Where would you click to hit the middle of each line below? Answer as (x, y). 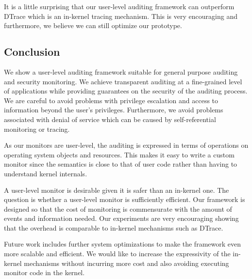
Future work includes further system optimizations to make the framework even (122, 244)
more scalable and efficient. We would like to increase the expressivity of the (117, 254)
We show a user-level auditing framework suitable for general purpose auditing (121, 71)
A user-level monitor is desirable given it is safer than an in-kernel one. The (117, 190)
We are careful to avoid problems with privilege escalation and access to (111, 100)
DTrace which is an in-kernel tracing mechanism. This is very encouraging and (121, 16)
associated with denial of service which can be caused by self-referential (110, 119)
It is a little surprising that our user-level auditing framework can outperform (119, 6)
